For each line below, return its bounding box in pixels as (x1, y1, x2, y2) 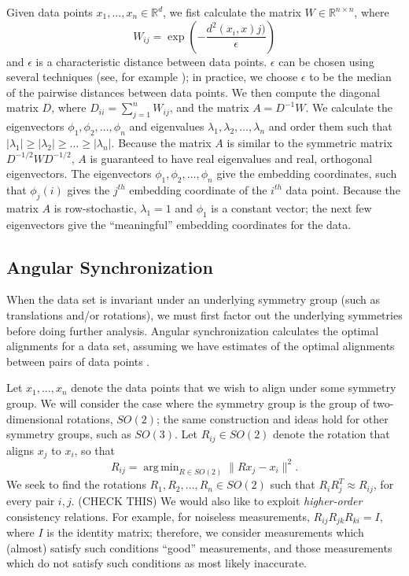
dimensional (6, 410, 64, 426)
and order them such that (268, 118, 392, 135)
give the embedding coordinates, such (216, 165, 397, 182)
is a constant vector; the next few (211, 199, 372, 216)
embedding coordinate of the (129, 181, 267, 198)
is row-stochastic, (53, 199, 137, 216)
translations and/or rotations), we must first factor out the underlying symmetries (6, 306, 403, 323)
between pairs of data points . (6, 353, 150, 369)
